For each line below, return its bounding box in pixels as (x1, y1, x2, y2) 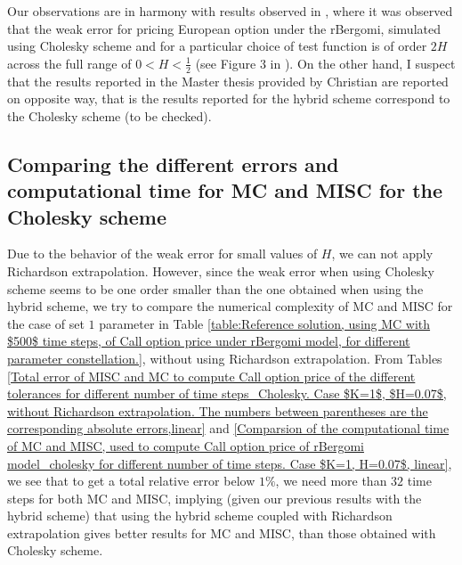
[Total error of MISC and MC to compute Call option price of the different (7, 366, 416, 385)
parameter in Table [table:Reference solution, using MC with (99, 314, 431, 332)
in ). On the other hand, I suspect (270, 53, 456, 72)
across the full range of (7, 53, 132, 72)
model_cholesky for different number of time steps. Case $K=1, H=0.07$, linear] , (7, 454, 452, 472)
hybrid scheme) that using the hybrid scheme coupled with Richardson (7, 506, 393, 525)
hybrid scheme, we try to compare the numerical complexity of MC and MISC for (7, 297, 453, 315)
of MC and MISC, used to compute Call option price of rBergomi (7, 436, 364, 454)
